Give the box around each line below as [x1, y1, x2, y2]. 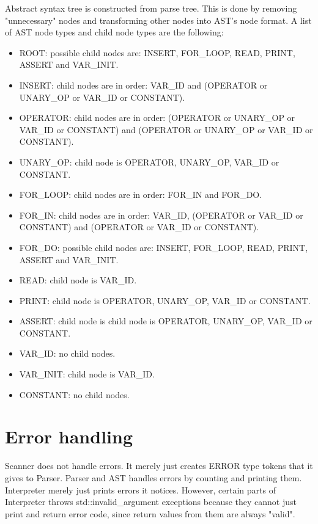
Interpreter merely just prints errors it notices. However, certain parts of [5, 483, 276, 496]
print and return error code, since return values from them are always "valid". [5, 507, 295, 520]
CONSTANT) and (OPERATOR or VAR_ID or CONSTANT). [19, 220, 259, 233]
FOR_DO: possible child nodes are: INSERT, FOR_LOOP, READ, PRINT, [19, 241, 308, 253]
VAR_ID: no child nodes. [19, 347, 116, 360]
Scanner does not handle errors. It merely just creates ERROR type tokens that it [5, 459, 313, 472]
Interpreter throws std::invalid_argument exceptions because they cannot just [5, 495, 297, 508]
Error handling [5, 424, 133, 449]
